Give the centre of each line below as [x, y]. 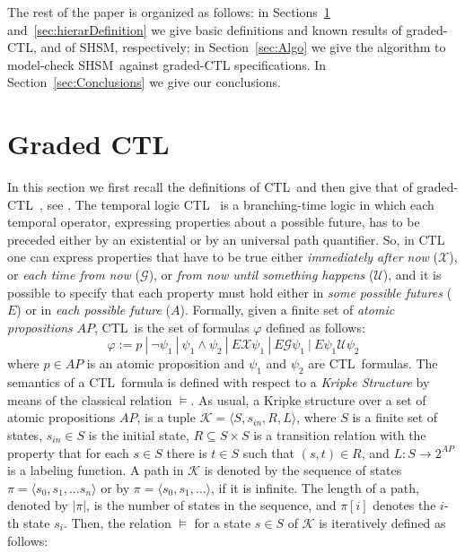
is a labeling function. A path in [96, 470]
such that [269, 452]
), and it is [412, 275]
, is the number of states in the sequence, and [211, 505]
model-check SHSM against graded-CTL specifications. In [167, 64]
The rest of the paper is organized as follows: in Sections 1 [169, 12]
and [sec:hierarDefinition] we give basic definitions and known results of [205, 29]
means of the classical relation [90, 399]
